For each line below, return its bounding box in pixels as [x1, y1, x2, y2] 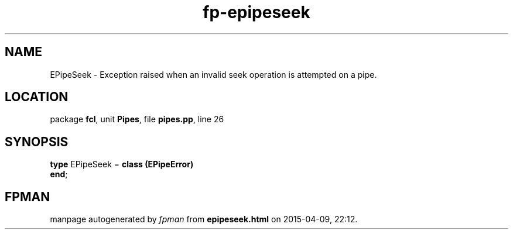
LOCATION [5, 90, 69, 105]
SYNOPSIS [5, 134, 69, 149]
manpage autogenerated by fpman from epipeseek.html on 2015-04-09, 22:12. [50, 214, 358, 225]
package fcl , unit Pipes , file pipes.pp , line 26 [50, 114, 224, 125]
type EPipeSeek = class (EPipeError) [50, 159, 194, 170]
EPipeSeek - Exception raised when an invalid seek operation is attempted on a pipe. [50, 69, 377, 80]
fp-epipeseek [203, 2, 310, 22]
